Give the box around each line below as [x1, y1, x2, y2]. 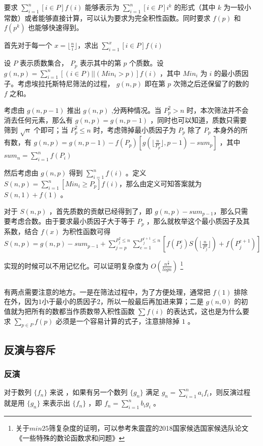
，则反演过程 [209, 387, 251, 397]
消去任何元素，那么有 [4, 115, 73, 125]
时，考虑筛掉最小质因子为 [93, 124, 176, 135]
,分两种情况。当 [111, 104, 162, 115]
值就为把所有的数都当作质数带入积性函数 [4, 306, 135, 316]
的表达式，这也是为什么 [166, 306, 242, 316]
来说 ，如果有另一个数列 [49, 387, 128, 397]
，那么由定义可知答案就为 [119, 178, 202, 189]
